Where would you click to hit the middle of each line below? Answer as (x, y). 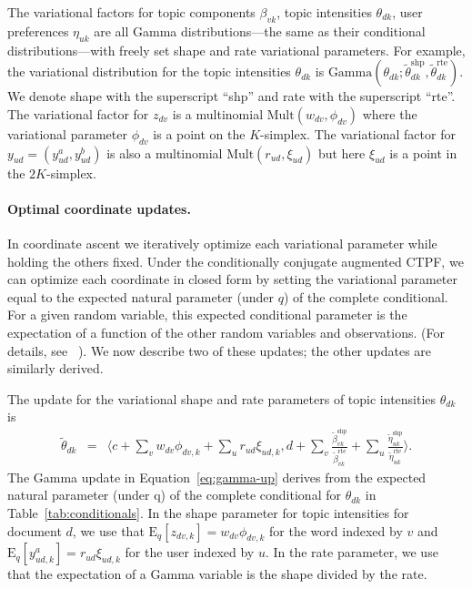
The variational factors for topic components (131, 12)
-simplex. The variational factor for (358, 133)
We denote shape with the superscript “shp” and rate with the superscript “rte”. (231, 96)
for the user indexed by (190, 552)
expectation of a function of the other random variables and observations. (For (226, 332)
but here (341, 152)
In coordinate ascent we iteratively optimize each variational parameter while (222, 243)
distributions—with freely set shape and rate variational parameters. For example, (236, 50)
